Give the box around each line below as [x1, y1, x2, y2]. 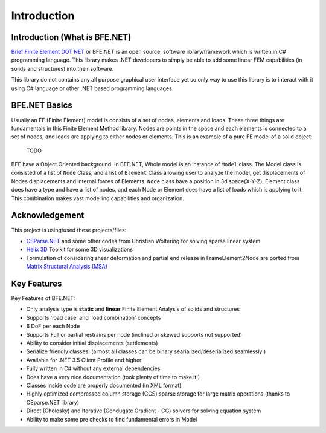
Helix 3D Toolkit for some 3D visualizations [26, 246, 133, 253]
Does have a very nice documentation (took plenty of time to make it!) [26, 373, 200, 380]
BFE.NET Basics [11, 100, 72, 111]
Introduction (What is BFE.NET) [11, 32, 132, 42]
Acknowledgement [11, 210, 85, 221]
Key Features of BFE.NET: [11, 295, 75, 302]
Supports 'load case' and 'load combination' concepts [26, 314, 161, 321]
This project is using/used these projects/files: [11, 226, 127, 233]
